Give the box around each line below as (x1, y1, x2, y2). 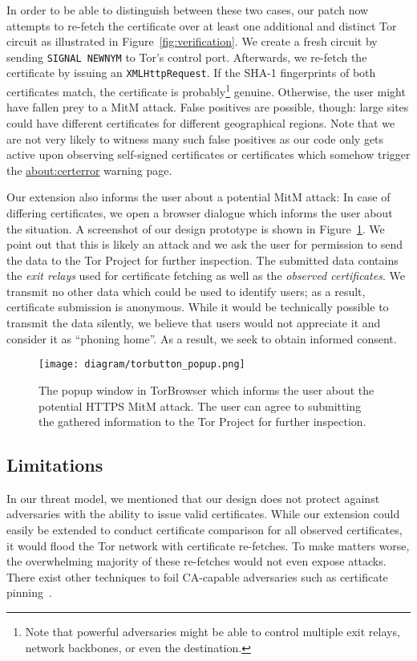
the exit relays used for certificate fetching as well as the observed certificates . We (6, 267, 405, 284)
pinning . (6, 584, 52, 601)
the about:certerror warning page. (6, 161, 172, 178)
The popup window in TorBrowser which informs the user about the (38, 381, 374, 398)
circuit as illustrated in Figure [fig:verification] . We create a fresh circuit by (6, 33, 378, 50)
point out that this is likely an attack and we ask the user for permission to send (6, 236, 403, 253)
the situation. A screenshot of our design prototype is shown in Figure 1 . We (6, 220, 385, 237)
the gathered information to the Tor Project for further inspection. (38, 413, 366, 430)
